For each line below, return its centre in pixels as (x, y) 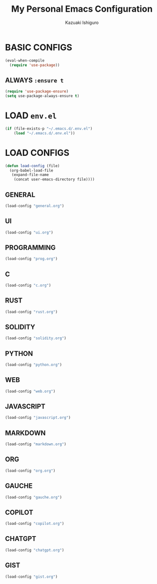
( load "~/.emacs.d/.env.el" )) (45, 133)
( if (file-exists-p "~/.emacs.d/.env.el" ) (49, 129)
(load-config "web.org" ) (30, 391)
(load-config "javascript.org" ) (38, 418)
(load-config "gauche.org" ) (34, 497)
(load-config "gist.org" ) (31, 577)
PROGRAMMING (30, 248)
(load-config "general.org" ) (35, 206)
